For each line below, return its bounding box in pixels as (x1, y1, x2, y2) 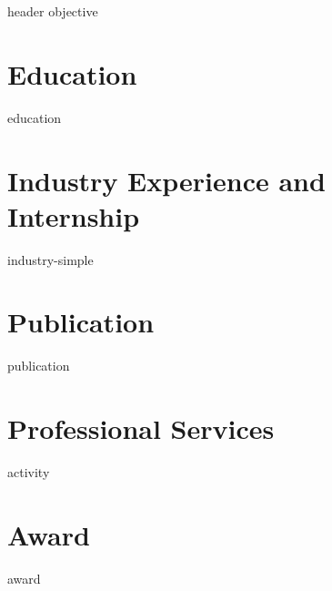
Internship (7, 197, 140, 234)
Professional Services (7, 410, 275, 447)
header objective (7, 2, 98, 20)
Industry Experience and (7, 161, 326, 199)
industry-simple (7, 250, 94, 269)
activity (7, 463, 50, 482)
